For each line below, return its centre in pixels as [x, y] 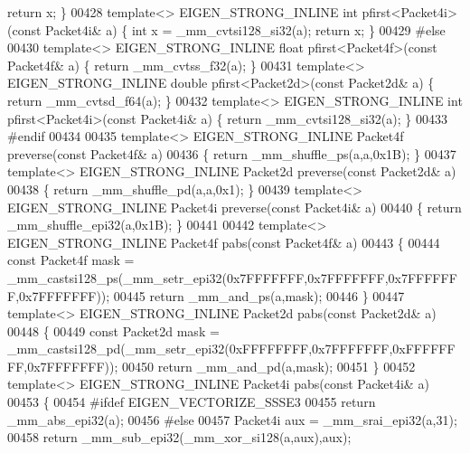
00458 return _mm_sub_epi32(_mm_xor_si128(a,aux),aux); [179, 437]
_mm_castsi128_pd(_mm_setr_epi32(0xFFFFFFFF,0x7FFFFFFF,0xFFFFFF [231, 349]
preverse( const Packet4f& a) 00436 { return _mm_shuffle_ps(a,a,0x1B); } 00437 [232, 153]
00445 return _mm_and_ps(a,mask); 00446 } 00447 [259, 295]
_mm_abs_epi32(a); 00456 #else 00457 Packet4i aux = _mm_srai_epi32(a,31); [232, 419]
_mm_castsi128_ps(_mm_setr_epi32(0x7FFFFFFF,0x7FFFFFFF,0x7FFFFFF [232, 277]
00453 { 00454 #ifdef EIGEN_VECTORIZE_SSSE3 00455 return [192, 402]
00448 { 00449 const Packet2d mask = [113, 330]
